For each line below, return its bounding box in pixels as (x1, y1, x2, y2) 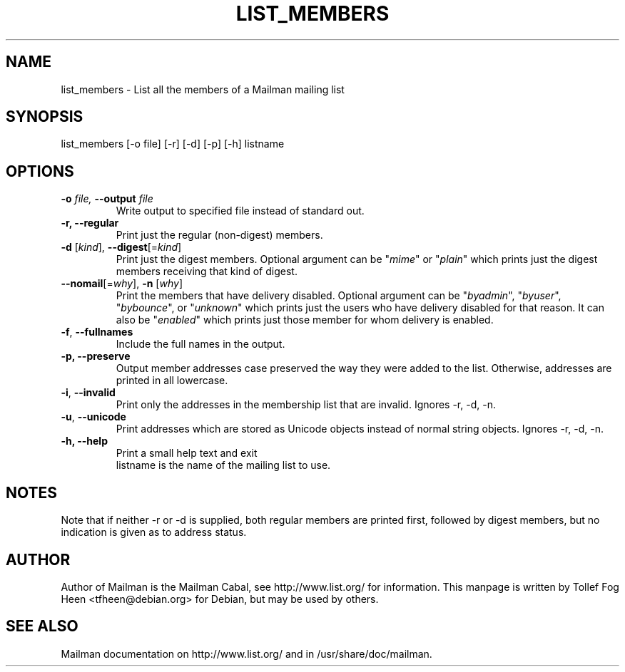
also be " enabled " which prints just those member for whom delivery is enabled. (116, 314, 494, 326)
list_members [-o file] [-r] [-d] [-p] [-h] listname (61, 138, 285, 150)
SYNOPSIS (6, 108, 83, 126)
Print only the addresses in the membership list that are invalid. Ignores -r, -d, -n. (116, 398, 496, 411)
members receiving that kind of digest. (116, 265, 298, 278)
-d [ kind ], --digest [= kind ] (61, 241, 182, 254)
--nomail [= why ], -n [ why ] (61, 277, 183, 290)
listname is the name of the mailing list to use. (116, 459, 331, 472)
